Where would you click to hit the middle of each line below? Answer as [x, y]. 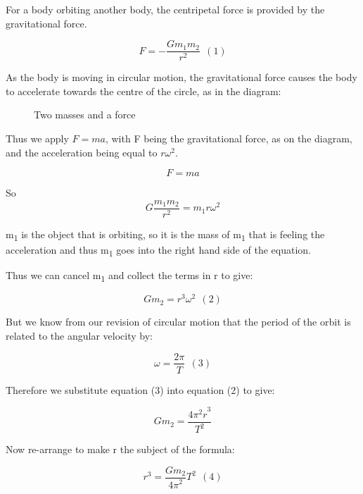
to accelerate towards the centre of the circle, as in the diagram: [144, 91]
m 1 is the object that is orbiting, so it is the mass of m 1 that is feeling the [165, 235]
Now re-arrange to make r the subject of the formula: [120, 449]
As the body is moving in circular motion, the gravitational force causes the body [181, 77]
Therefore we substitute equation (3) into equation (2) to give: [140, 389]
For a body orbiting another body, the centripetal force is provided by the [165, 9]
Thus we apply [37, 138]
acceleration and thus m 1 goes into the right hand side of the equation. [158, 251]
